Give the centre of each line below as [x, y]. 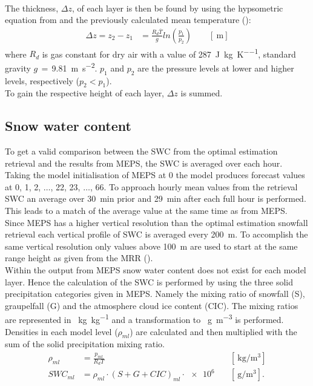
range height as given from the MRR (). [79, 258]
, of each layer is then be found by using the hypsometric [177, 8]
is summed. [202, 93]
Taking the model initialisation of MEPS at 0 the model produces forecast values [155, 175]
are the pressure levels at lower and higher [216, 68]
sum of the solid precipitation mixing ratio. [85, 344]
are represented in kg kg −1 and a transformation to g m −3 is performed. [144, 319]
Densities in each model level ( [61, 331]
